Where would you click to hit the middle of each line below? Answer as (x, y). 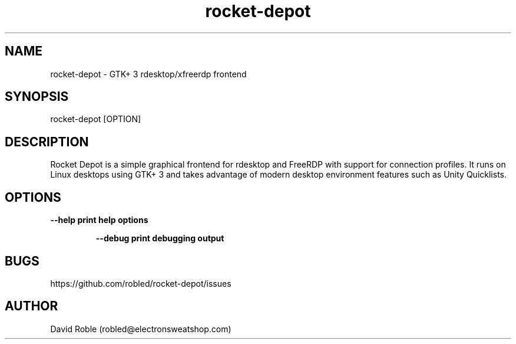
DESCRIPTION (47, 142)
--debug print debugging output (160, 238)
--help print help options (99, 220)
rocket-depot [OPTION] (96, 119)
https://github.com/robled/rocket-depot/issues (141, 283)
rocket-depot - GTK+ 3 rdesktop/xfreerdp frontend (148, 74)
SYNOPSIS (37, 97)
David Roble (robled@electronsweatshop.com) (141, 329)
